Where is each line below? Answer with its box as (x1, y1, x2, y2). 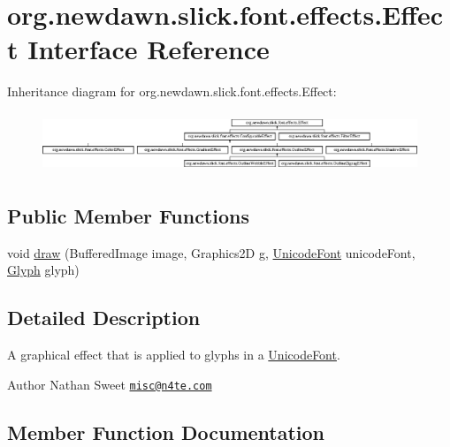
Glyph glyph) (7, 261, 80, 279)
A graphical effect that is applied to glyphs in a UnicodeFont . (7, 345, 340, 364)
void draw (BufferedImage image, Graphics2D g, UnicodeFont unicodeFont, (7, 243, 416, 261)
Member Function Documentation (7, 418, 325, 445)
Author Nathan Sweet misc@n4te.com (7, 375, 212, 393)
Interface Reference (27, 31, 270, 67)
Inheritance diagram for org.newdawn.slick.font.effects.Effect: (7, 82, 337, 101)
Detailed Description (7, 304, 201, 331)
